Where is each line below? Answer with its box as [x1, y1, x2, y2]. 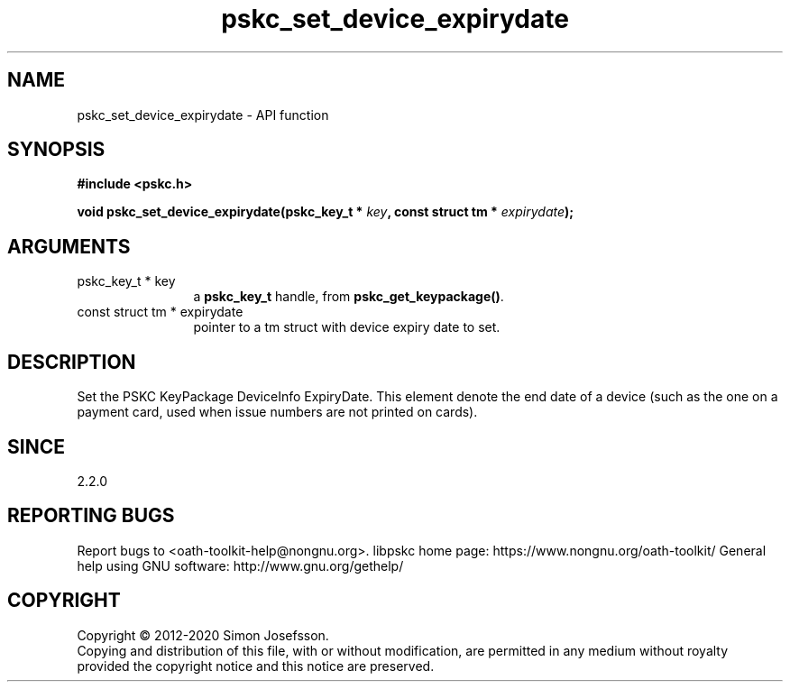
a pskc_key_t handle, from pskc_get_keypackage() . [193, 289, 504, 305]
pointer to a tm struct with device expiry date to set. [193, 319, 501, 335]
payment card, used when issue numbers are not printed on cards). [77, 404, 478, 420]
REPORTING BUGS [7, 504, 175, 528]
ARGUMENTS [7, 234, 131, 258]
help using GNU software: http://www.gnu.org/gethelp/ [77, 557, 404, 574]
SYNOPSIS [7, 138, 106, 161]
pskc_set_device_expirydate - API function [77, 106, 329, 123]
